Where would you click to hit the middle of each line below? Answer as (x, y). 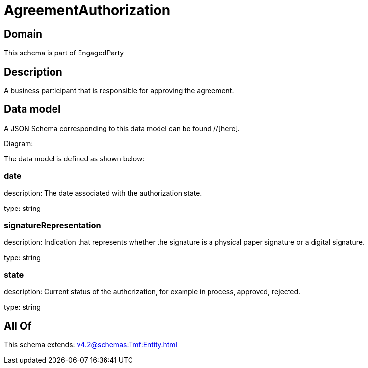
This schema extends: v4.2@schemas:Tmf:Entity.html (91, 344)
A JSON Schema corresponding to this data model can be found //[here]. (122, 128)
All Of (18, 326)
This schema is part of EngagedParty (64, 53)
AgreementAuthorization (87, 10)
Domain (23, 34)
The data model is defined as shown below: (74, 158)
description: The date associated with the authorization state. (103, 193)
